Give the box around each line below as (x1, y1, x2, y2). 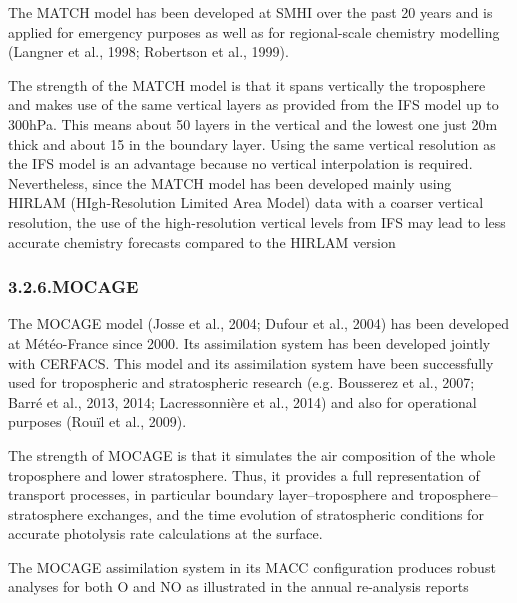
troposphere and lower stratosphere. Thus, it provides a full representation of (8, 464, 480, 485)
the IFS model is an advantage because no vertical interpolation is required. (8, 153, 473, 174)
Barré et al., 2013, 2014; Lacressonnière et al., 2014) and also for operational (8, 391, 477, 412)
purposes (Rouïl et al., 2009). (8, 411, 187, 432)
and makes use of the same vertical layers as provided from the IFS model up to (8, 94, 499, 115)
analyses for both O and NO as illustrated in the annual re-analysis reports (8, 576, 469, 597)
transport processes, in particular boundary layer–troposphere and (8, 484, 415, 505)
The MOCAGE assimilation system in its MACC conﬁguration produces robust (8, 556, 496, 577)
